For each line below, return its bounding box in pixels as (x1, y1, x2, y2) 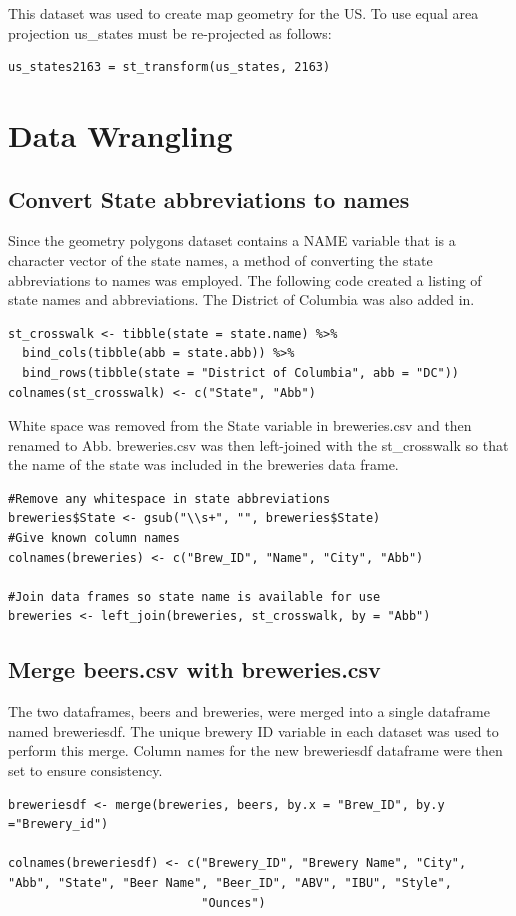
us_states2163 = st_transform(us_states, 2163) (8, 60, 331, 75)
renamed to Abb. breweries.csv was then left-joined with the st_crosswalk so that (8, 434, 509, 455)
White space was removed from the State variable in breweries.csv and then (8, 415, 472, 436)
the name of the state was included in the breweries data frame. (8, 454, 399, 475)
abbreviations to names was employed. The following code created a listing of (8, 269, 482, 290)
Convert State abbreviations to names (8, 183, 410, 214)
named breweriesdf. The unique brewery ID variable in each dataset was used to (8, 720, 499, 741)
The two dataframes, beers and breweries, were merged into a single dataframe (8, 701, 490, 722)
